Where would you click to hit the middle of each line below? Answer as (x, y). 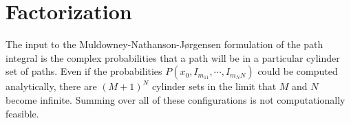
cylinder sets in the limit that (214, 86)
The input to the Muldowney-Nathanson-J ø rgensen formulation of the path (164, 44)
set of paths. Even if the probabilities (84, 71)
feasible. (22, 113)
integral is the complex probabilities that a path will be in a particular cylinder (173, 57)
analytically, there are (51, 86)
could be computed (298, 71)
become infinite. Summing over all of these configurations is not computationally (175, 99)
